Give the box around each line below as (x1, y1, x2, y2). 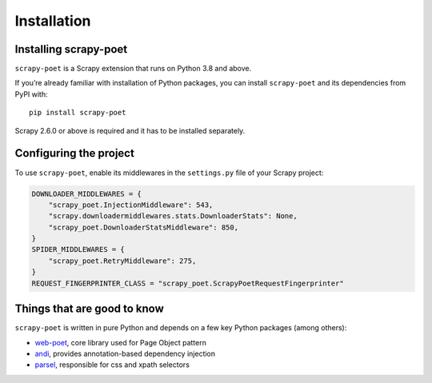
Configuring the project (14, 146, 135, 160)
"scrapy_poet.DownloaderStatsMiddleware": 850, (48, 222, 239, 232)
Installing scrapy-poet (14, 42, 128, 56)
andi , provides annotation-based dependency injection (34, 349, 216, 358)
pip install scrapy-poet (29, 108, 126, 118)
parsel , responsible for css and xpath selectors (34, 360, 190, 369)
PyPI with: (14, 89, 48, 99)
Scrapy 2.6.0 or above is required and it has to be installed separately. (14, 126, 246, 135)
